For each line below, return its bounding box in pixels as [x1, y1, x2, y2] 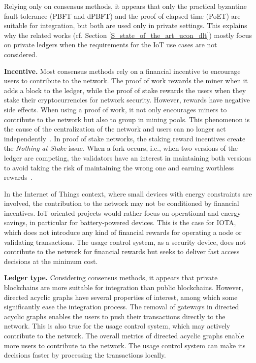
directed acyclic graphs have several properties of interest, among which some [4, 292, 238, 302]
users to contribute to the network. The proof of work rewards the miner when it [4, 75, 248, 86]
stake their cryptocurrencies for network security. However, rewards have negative [4, 95, 250, 105]
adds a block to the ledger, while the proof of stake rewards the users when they [4, 85, 246, 95]
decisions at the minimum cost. [4, 256, 98, 266]
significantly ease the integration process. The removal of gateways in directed [4, 301, 239, 312]
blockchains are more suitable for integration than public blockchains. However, [4, 282, 244, 293]
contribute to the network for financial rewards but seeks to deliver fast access [4, 246, 240, 257]
